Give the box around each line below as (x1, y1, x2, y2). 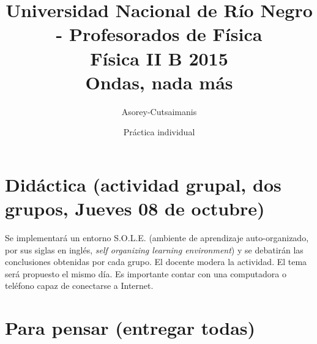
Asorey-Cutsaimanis (121, 105, 197, 118)
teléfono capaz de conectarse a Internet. (5, 279, 154, 292)
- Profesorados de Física (56, 21, 263, 47)
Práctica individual (123, 125, 195, 138)
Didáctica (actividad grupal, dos (5, 171, 282, 196)
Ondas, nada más (85, 69, 233, 94)
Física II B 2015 (90, 45, 228, 70)
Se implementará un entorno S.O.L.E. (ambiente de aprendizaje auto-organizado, (5, 231, 309, 244)
